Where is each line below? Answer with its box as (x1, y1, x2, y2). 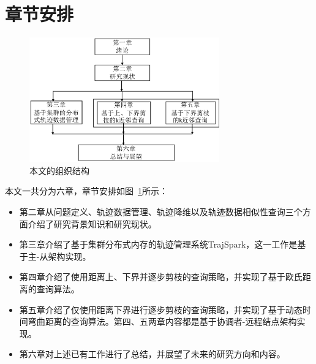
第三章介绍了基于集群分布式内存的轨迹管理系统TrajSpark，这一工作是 (19, 238, 298, 251)
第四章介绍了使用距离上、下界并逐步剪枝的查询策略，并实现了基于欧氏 (19, 270, 303, 283)
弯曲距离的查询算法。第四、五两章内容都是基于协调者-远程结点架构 (28, 315, 297, 328)
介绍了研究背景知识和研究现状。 (28, 217, 157, 230)
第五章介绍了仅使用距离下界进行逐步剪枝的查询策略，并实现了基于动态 (19, 303, 303, 316)
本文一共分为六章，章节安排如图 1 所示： (5, 184, 168, 197)
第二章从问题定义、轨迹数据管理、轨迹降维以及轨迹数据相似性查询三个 (19, 205, 303, 218)
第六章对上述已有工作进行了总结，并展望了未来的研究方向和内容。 (19, 347, 285, 360)
